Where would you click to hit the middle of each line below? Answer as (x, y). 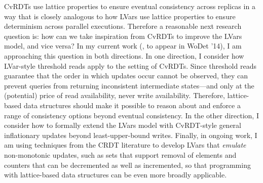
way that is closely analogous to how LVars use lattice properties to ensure (120, 16)
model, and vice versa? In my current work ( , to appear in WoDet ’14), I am (123, 46)
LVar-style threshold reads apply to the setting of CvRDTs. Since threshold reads (130, 65)
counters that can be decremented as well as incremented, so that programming (127, 165)
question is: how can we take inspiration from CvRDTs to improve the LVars (123, 36)
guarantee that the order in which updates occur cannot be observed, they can (126, 76)
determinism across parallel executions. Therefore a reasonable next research (123, 26)
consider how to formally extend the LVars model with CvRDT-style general (123, 125)
